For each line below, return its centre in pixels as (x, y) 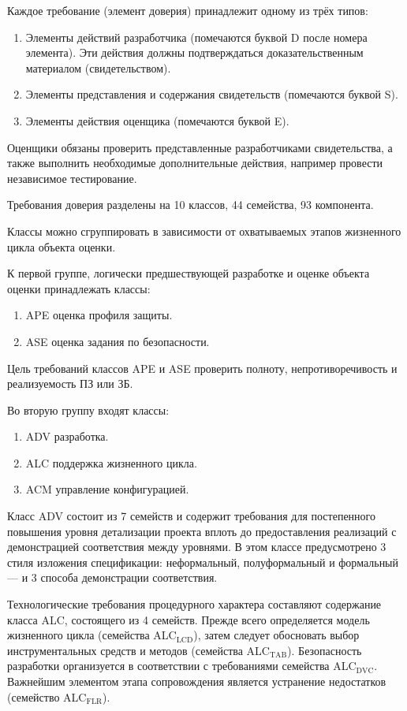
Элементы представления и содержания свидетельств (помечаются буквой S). (212, 94)
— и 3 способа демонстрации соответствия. (112, 577)
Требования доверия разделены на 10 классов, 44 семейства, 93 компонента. (190, 205)
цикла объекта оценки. (62, 246)
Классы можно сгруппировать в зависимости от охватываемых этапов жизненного (204, 231)
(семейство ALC (47, 696)
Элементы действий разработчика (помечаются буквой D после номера (196, 37)
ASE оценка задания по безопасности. (118, 341)
